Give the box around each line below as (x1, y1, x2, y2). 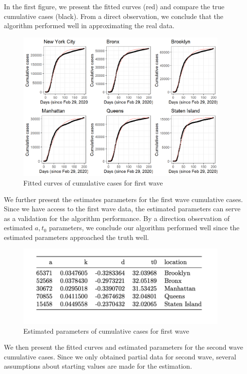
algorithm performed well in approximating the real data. (4, 20, 175, 31)
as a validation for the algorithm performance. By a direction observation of (4, 213, 230, 223)
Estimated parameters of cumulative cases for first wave (23, 325, 189, 336)
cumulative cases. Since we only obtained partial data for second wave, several (4, 351, 236, 361)
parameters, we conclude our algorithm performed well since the (49, 222, 240, 233)
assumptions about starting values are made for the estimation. (4, 361, 192, 371)
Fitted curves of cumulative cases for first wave (23, 177, 163, 187)
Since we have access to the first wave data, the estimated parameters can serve (4, 204, 241, 214)
